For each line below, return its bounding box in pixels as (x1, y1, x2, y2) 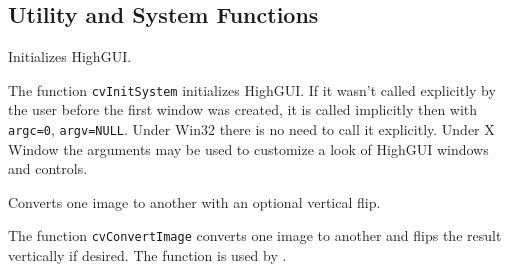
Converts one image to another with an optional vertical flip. (8, 191, 381, 212)
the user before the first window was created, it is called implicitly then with (8, 99, 478, 120)
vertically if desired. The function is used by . (8, 245, 287, 266)
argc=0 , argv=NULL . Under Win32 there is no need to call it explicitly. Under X (8, 119, 495, 140)
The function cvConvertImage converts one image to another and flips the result (8, 225, 502, 246)
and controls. (8, 158, 88, 179)
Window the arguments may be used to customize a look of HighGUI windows (8, 138, 489, 159)
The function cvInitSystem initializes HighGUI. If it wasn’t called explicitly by (8, 79, 496, 100)
